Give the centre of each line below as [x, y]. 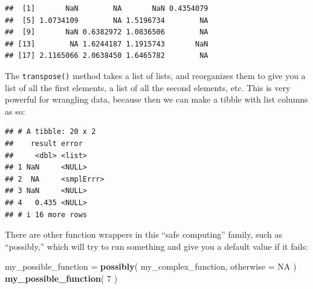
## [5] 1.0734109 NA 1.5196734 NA [107, 20]
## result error [44, 144]
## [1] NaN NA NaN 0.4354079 [107, 8]
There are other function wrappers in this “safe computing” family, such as [144, 234]
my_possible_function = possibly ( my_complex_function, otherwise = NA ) [151, 266]
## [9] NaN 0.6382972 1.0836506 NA [107, 32]
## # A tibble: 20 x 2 [50, 132]
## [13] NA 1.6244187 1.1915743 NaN [107, 44]
